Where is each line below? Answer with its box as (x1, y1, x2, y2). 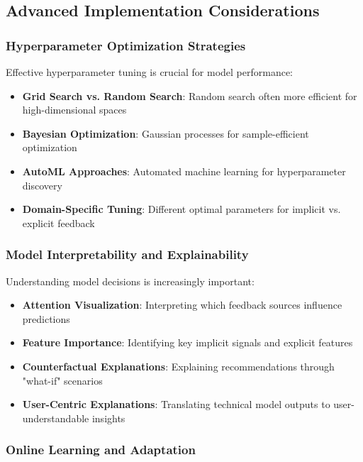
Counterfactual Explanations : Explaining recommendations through (22, 358, 335, 373)
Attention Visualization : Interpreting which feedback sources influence (22, 297, 342, 312)
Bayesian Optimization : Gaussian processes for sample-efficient (22, 126, 309, 141)
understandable (22, 410, 89, 425)
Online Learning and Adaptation (6, 441, 196, 458)
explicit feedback (22, 215, 95, 230)
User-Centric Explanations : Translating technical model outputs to (22, 397, 330, 412)
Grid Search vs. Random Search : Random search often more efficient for (22, 88, 357, 103)
